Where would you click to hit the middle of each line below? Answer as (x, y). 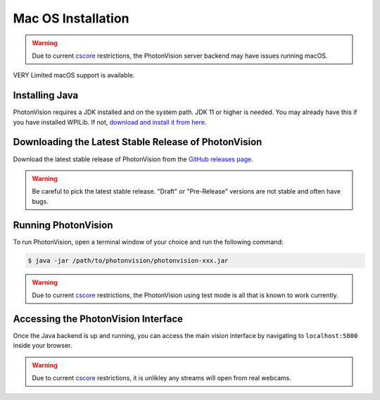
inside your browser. (43, 346)
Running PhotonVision (63, 225)
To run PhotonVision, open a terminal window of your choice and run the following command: (148, 242)
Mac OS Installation (71, 18)
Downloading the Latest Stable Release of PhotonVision (138, 142)
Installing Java (46, 95)
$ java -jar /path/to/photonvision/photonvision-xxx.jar (128, 260)
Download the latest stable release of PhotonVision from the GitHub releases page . (133, 159)
